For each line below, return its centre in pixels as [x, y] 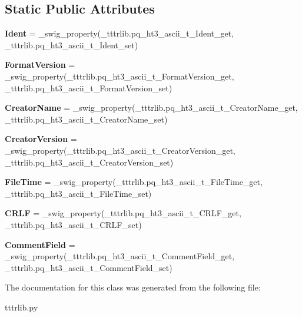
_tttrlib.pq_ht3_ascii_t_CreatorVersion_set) [89, 162]
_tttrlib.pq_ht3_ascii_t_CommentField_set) [89, 267]
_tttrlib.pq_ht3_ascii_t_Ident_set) [72, 44]
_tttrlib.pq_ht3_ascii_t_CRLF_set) [73, 224]
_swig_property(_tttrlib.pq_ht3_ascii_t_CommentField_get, [120, 256]
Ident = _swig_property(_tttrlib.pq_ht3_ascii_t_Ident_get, [120, 33]
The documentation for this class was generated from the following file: [133, 287]
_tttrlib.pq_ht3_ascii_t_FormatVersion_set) [89, 87]
